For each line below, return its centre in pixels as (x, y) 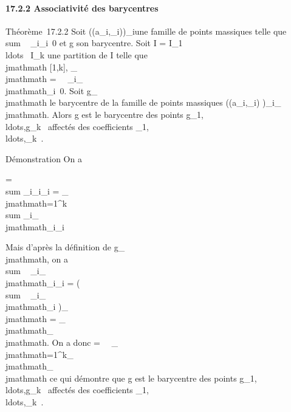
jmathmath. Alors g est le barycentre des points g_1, (104, 114)
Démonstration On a (44, 158)
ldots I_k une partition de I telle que (77, 54)
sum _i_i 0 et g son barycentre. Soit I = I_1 (94, 43)
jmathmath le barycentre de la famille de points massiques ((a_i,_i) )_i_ (143, 102)
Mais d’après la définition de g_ (65, 247)
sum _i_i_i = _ (37, 191)
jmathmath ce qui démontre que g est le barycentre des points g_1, (131, 378)
